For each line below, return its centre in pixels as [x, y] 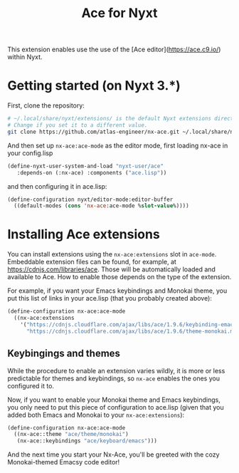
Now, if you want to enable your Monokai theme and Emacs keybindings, [114, 400]
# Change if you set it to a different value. [78, 125]
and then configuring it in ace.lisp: [57, 186]
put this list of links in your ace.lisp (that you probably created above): [110, 298]
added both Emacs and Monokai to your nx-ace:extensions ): [96, 415]
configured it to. [31, 385]
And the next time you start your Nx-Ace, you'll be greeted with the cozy [113, 454]
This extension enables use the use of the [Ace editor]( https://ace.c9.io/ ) [114, 50]
